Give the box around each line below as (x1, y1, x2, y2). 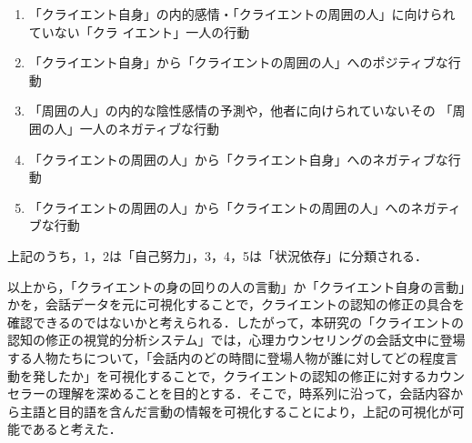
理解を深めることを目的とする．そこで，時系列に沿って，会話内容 (57, 384, 451, 403)
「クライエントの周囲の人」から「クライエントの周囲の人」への (28, 197, 411, 216)
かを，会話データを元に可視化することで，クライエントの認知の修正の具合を (7, 295, 465, 314)
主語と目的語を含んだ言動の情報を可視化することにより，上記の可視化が (19, 401, 452, 420)
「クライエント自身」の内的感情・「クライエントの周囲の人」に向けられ (28, 5, 456, 23)
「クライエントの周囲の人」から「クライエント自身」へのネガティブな (28, 149, 448, 168)
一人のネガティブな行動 (79, 118, 219, 137)
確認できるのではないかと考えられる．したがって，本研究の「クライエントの (7, 312, 464, 331)
